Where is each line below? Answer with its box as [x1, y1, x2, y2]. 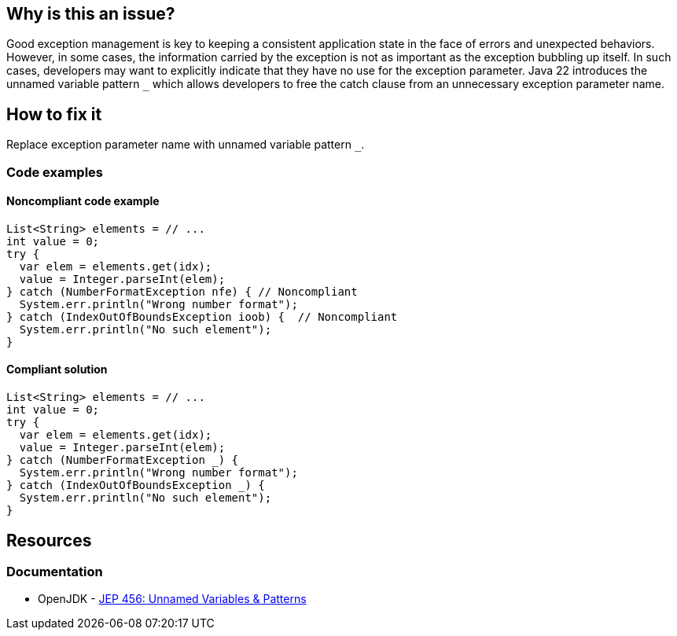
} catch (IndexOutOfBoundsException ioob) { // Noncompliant [6, 310, 398, 323]
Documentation [6, 563, 103, 579]
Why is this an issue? [6, 4, 175, 24]
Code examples [6, 164, 104, 180]
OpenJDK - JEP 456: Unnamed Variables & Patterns [38, 592, 307, 606]
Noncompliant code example [6, 194, 160, 208]
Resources [6, 530, 92, 550]
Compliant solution [6, 362, 108, 377]
